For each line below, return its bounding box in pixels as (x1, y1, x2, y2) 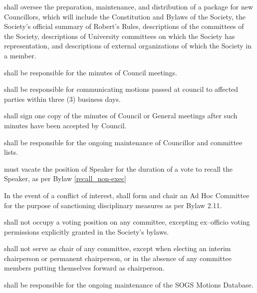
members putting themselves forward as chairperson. (4, 263, 165, 273)
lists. (4, 147, 18, 157)
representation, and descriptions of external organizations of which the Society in (4, 40, 252, 51)
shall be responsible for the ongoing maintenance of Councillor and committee (4, 137, 243, 147)
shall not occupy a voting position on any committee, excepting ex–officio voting (4, 217, 250, 227)
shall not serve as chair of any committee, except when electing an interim (4, 243, 231, 254)
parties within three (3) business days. (4, 93, 121, 104)
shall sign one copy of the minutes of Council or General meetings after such (4, 110, 238, 121)
